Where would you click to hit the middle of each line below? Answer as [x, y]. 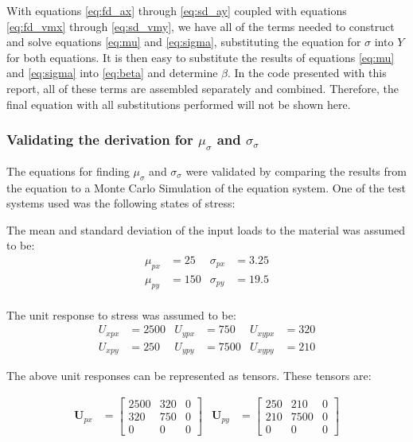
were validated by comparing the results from [296, 171]
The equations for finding [68, 171]
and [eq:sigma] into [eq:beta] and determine [112, 73]
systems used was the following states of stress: [121, 203]
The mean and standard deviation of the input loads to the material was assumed [206, 229]
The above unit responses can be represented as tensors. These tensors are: [189, 376]
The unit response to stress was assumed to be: [121, 314]
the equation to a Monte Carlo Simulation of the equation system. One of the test [206, 187]
